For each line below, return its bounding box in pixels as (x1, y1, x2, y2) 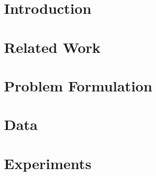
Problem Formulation (4, 75, 153, 95)
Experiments (4, 153, 92, 173)
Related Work (4, 37, 101, 57)
